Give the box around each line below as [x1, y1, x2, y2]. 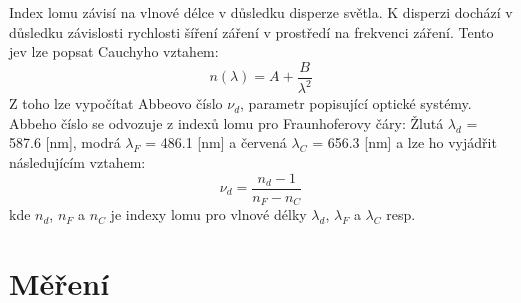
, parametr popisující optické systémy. [240, 93, 472, 114]
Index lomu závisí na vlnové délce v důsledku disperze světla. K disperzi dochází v [9, 2, 513, 22]
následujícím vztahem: [9, 151, 146, 172]
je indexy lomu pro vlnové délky [110, 204, 307, 225]
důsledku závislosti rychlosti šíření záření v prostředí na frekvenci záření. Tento [9, 21, 494, 42]
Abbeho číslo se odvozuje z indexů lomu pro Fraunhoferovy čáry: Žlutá [9, 112, 444, 133]
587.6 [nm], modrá [9, 132, 121, 153]
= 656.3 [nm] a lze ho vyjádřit [312, 132, 497, 153]
